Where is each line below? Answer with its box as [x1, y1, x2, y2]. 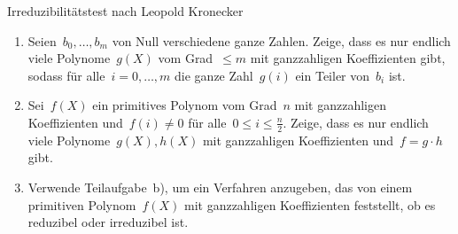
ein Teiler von [295, 66, 370, 84]
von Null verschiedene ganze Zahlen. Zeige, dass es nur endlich [112, 31, 451, 50]
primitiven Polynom [27, 195, 136, 214]
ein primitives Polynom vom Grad [92, 96, 277, 114]
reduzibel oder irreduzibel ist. [27, 213, 189, 231]
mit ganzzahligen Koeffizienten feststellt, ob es [183, 195, 436, 214]
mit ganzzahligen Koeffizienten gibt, [250, 49, 446, 67]
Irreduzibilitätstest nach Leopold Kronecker [7, 2, 244, 19]
